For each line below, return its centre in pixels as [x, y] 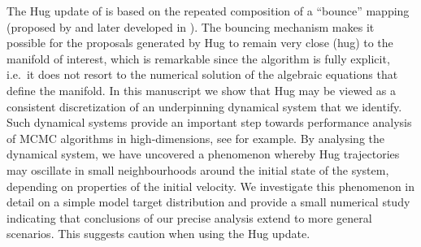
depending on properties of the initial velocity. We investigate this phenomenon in [211, 186]
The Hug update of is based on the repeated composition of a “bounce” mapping [208, 11]
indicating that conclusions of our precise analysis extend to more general [189, 217]
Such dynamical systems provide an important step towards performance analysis [209, 122]
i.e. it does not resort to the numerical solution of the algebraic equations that [202, 74]
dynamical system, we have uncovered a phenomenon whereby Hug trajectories [203, 154]
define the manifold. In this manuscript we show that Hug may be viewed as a [202, 90]
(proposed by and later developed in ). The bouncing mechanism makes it [191, 26]
